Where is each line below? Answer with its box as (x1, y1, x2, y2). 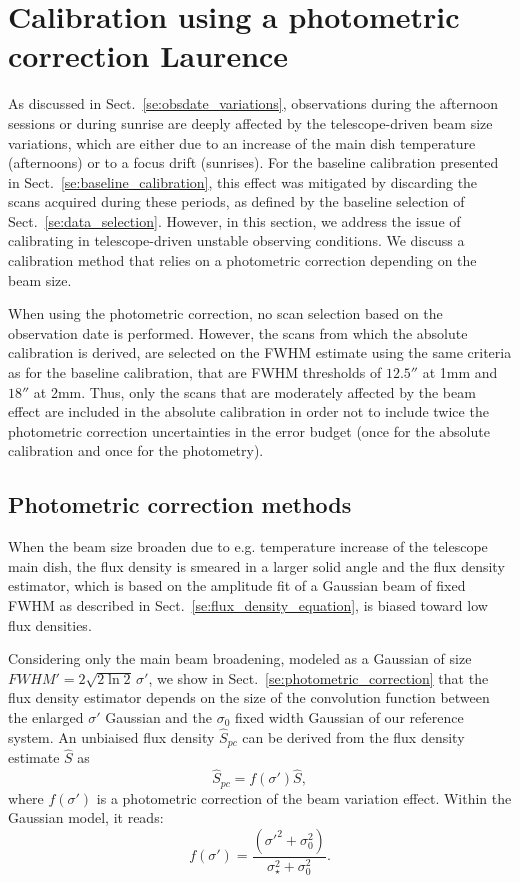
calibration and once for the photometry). (8, 440, 264, 461)
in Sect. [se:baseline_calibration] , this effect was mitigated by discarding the (8, 171, 478, 192)
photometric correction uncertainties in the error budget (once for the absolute (8, 420, 490, 441)
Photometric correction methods (8, 489, 352, 520)
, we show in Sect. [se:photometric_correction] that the (148, 667, 489, 688)
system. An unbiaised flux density (8, 726, 215, 747)
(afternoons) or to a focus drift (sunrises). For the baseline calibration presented (8, 152, 499, 173)
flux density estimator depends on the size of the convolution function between (8, 687, 490, 708)
